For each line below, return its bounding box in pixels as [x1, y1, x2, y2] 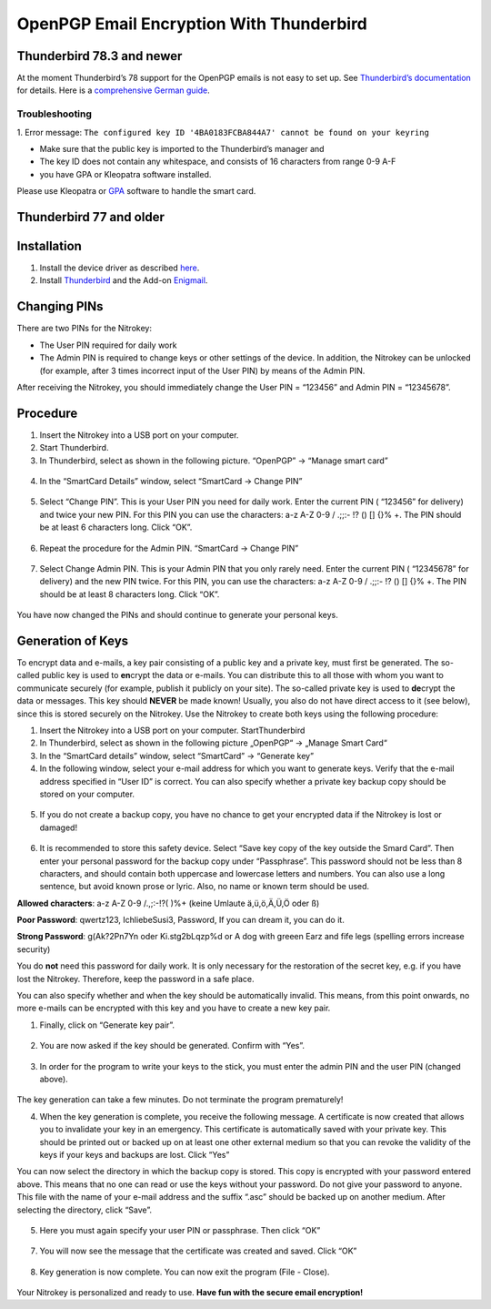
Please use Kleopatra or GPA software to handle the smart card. [16, 186, 256, 197]
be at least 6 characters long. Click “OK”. [39, 522, 193, 533]
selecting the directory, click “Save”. [16, 1204, 152, 1215]
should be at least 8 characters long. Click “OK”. [39, 588, 220, 600]
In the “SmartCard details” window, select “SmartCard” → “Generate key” [39, 750, 314, 761]
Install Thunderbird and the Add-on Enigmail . [39, 275, 208, 286]
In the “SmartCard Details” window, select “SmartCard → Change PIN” [39, 476, 303, 487]
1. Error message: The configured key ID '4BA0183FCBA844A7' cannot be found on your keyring [16, 127, 429, 137]
